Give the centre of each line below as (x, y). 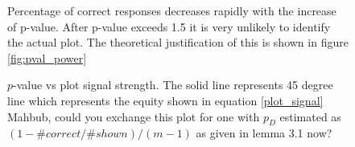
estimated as (310, 116)
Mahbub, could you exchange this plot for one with (134, 116)
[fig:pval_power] (47, 57)
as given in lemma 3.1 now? (264, 133)
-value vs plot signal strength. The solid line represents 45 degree (173, 85)
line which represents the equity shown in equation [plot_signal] (165, 100)
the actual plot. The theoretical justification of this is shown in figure (178, 42)
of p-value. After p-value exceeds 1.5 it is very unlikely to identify (169, 26)
